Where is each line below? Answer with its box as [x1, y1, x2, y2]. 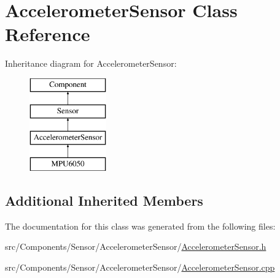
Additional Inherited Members [5, 191, 203, 210]
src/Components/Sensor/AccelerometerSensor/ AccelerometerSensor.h [5, 240, 266, 253]
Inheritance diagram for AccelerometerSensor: [5, 57, 177, 70]
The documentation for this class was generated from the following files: [5, 219, 276, 232]
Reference [5, 21, 90, 47]
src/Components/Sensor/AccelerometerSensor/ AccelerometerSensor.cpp [5, 261, 275, 274]
